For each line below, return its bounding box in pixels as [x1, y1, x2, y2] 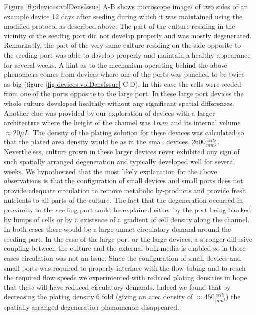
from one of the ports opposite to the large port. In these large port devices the [4, 88, 244, 99]
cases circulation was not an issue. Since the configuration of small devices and [4, 252, 241, 263]
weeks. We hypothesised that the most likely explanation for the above [4, 166, 217, 176]
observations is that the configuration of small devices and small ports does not [4, 175, 243, 186]
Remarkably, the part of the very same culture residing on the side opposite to [4, 40, 241, 50]
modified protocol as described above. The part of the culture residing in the [4, 21, 235, 31]
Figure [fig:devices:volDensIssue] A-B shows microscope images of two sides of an [4, 1, 248, 11]
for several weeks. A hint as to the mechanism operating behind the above [4, 59, 227, 70]
